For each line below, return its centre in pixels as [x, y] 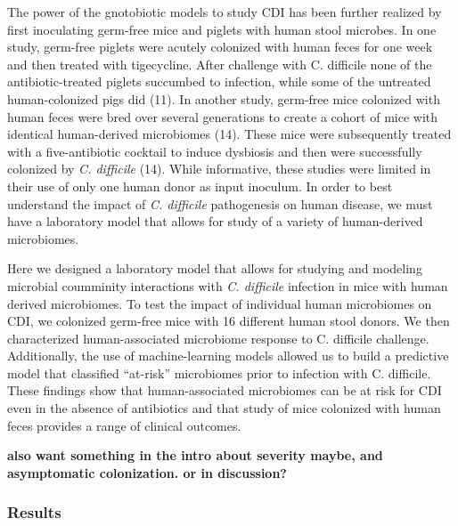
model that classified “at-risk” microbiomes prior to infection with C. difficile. [219, 372]
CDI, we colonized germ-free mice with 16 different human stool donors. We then [229, 321]
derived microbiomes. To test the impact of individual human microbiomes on [220, 303]
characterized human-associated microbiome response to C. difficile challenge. [218, 338]
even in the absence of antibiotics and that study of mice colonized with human [224, 408]
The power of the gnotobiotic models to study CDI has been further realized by [225, 12]
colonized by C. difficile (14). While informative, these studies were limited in [219, 169]
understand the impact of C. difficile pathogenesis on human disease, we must [220, 203]
